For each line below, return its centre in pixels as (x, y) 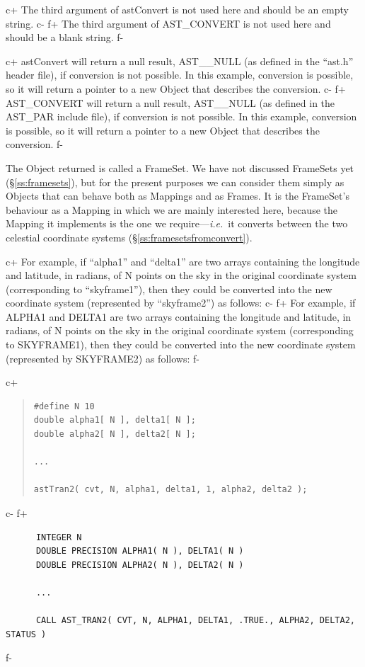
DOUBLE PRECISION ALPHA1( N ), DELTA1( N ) (140, 551)
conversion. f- (35, 144)
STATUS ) (26, 634)
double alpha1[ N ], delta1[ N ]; (115, 420)
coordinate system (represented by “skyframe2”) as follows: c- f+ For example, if (181, 303)
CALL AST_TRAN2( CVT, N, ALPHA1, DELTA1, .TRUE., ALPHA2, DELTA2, (195, 621)
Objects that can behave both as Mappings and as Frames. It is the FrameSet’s (178, 196)
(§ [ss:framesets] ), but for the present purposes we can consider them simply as (175, 182)
